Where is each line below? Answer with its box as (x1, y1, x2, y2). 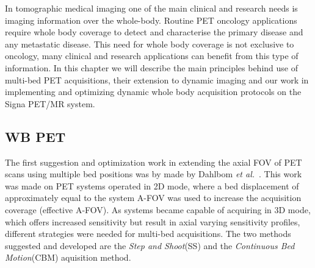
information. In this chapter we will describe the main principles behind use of (5, 61, 298, 74)
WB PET (5, 127, 66, 146)
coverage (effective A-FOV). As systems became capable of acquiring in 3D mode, (5, 203, 311, 216)
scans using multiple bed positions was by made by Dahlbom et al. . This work (5, 167, 302, 180)
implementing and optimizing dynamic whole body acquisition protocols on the (5, 85, 302, 98)
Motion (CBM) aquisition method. (5, 251, 131, 264)
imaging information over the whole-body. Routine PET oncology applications (5, 13, 297, 26)
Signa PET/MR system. (5, 97, 95, 110)
